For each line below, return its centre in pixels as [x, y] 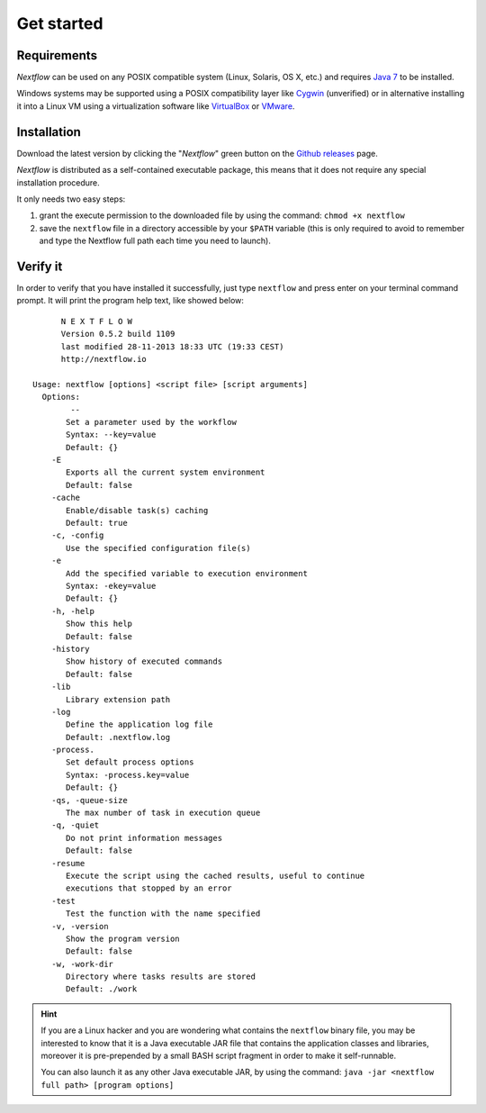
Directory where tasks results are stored [161, 977]
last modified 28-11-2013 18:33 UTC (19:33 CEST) [172, 346]
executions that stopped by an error [149, 888]
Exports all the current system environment [166, 472]
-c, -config [77, 535]
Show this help [99, 624]
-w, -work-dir [82, 964]
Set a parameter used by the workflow [152, 422]
